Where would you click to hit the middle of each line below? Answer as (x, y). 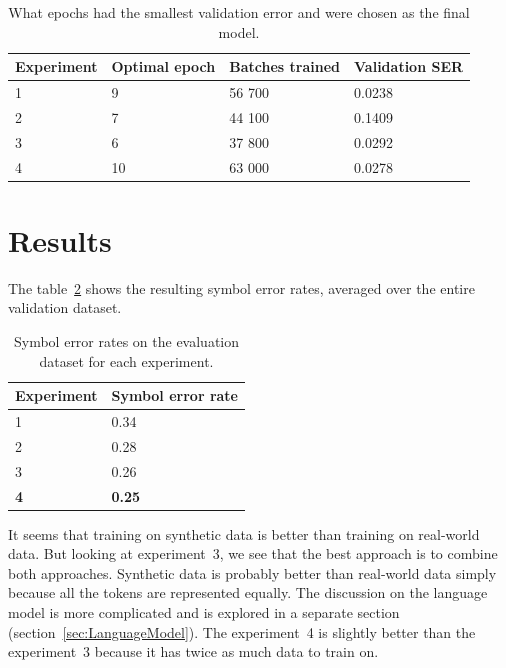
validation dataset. (65, 307)
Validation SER (409, 66)
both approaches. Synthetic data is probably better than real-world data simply (252, 572)
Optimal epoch (163, 66)
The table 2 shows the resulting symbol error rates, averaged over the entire (241, 287)
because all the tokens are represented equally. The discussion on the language (248, 592)
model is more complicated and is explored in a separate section (204, 612)
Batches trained (285, 66)
